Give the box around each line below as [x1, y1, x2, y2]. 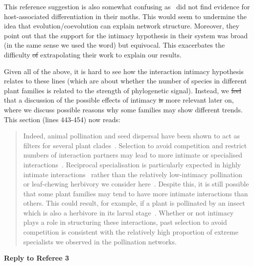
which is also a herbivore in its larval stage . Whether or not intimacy [23, 207, 234, 217]
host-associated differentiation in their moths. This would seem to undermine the [4, 11, 247, 21]
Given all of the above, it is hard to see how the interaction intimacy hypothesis [4, 66, 244, 76]
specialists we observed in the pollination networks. [23, 236, 177, 246]
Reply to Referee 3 [4, 253, 69, 263]
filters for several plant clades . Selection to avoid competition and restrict [23, 140, 247, 150]
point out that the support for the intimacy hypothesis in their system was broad [4, 30, 248, 40]
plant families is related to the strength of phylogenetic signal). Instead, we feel [4, 85, 242, 95]
